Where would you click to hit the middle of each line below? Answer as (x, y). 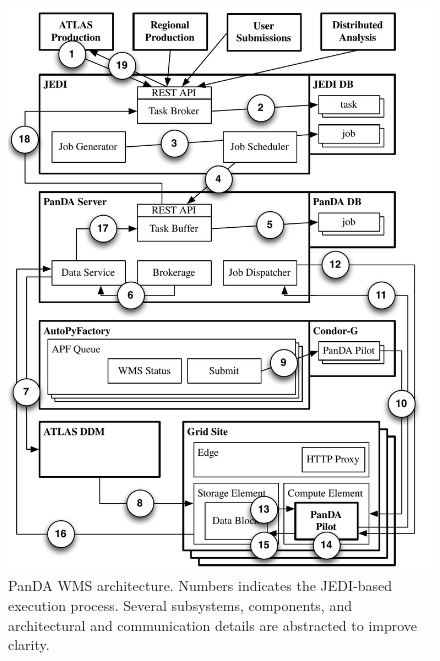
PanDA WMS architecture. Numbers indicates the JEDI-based (200, 585)
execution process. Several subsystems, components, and (180, 605)
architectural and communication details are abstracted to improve (213, 624)
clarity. (29, 644)
